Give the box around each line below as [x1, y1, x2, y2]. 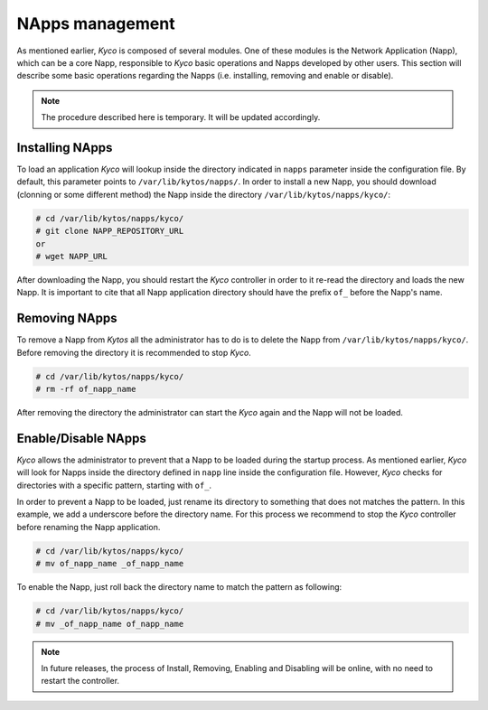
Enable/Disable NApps [16, 430, 146, 446]
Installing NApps [16, 140, 113, 155]
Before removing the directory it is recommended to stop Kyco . [16, 347, 252, 358]
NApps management [16, 14, 175, 33]
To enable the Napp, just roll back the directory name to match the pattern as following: [16, 582, 343, 593]
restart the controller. [41, 676, 120, 687]
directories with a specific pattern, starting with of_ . [16, 480, 212, 490]
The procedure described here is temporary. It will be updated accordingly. [41, 112, 321, 123]
